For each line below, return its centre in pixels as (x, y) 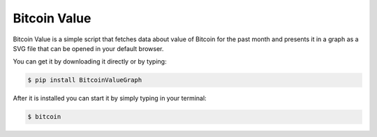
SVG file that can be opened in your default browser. (88, 48)
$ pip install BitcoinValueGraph (85, 80)
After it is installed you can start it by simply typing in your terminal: (110, 99)
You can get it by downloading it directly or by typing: (90, 62)
